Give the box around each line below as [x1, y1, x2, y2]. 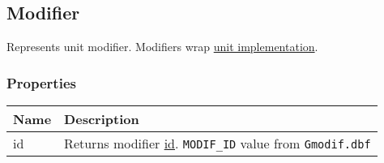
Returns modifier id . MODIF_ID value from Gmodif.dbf [64, 134, 371, 153]
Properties [6, 72, 76, 92]
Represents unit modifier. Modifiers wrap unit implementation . [6, 38, 318, 55]
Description [64, 109, 139, 129]
